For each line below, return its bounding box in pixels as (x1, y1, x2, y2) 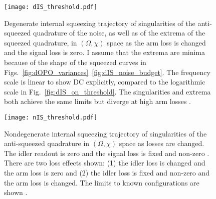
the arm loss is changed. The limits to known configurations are (4, 177, 199, 187)
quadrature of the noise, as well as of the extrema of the (33, 27, 205, 38)
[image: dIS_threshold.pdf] (4, 3, 98, 10)
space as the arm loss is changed (107, 37, 206, 47)
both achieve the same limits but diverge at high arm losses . (4, 96, 191, 106)
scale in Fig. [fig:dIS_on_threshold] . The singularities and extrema (4, 86, 211, 96)
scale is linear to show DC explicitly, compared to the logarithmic (4, 76, 205, 87)
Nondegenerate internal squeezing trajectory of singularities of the (4, 128, 207, 138)
